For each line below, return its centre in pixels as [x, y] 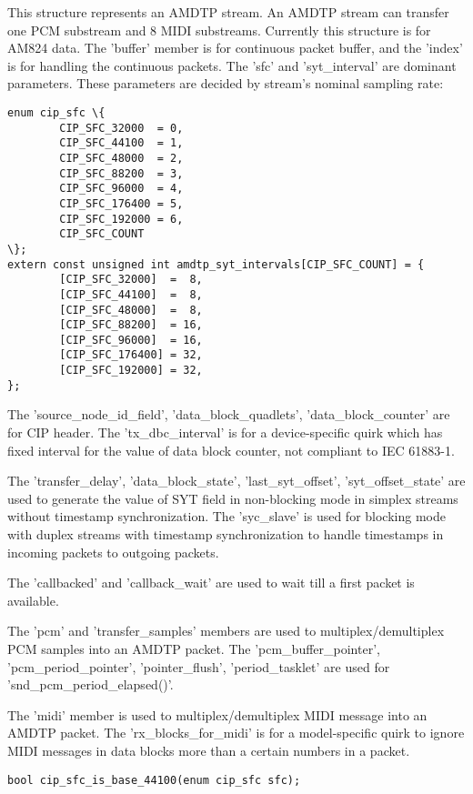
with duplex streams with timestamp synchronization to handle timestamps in [226, 534]
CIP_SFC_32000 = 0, [121, 128]
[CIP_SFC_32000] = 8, [131, 280]
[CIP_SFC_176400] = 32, [131, 355]
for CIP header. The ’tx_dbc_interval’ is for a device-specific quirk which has [225, 432]
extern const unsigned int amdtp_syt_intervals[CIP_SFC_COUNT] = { [216, 264]
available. [33, 600]
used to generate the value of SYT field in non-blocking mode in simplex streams [233, 498]
